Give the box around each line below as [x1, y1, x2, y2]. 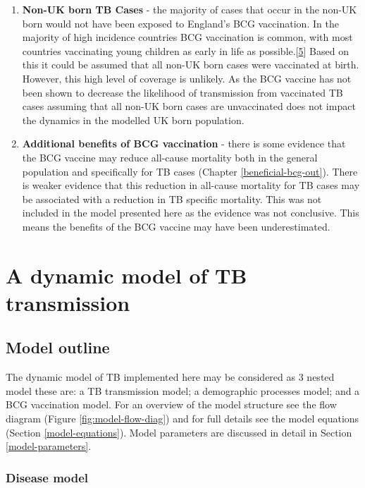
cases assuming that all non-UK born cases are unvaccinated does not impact [22, 99, 356, 114]
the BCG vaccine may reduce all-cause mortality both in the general [22, 150, 318, 164]
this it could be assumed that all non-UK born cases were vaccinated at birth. [22, 57, 359, 72]
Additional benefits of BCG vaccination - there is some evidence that [22, 136, 346, 151]
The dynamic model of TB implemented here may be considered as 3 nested [6, 370, 335, 384]
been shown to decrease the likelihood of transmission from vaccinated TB [22, 85, 343, 99]
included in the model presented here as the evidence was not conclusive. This [22, 205, 359, 220]
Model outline [6, 336, 110, 358]
